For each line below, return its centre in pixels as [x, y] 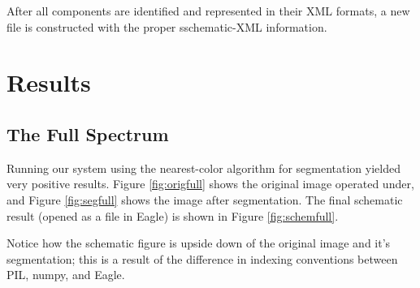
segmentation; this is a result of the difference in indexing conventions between [202, 258]
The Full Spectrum [88, 133]
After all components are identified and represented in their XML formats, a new [208, 11]
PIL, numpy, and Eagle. [66, 275]
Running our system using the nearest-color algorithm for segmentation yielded [204, 168]
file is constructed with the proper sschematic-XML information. [167, 26]
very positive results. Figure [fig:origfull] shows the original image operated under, [210, 184]
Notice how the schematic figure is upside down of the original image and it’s [199, 243]
